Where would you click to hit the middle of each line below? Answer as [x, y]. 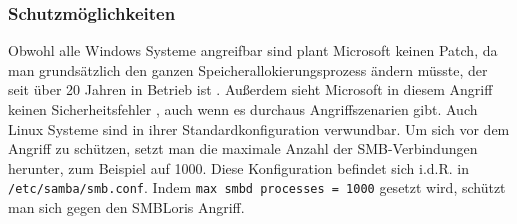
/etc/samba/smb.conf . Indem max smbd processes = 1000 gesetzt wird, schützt [257, 187]
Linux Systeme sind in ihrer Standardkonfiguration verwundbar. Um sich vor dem [259, 128]
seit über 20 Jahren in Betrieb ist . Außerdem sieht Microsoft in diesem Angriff [250, 89]
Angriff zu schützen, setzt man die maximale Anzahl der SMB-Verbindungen [243, 148]
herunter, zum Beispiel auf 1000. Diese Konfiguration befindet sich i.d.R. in [239, 167]
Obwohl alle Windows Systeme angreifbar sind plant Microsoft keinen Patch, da [253, 50]
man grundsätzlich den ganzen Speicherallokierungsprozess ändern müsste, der [248, 69]
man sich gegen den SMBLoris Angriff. [126, 207]
